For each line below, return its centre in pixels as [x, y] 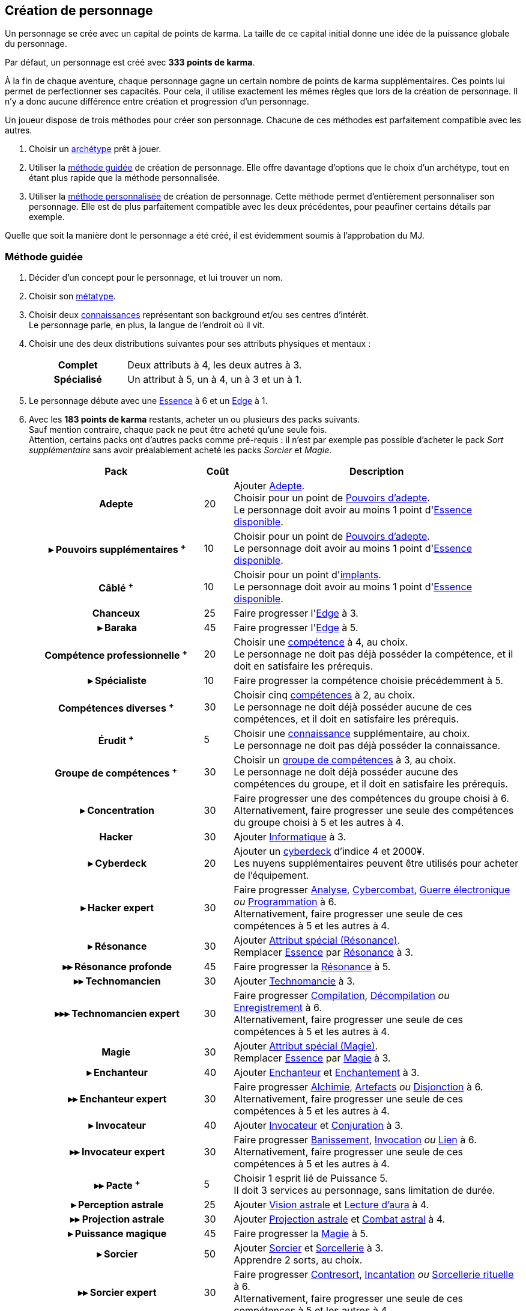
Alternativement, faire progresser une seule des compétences [374, 811]
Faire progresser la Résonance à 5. [312, 967]
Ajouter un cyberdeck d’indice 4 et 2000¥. [329, 851]
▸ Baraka [117, 628]
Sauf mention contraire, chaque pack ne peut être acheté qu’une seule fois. [178, 430]
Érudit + [116, 739]
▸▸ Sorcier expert [117, 1293]
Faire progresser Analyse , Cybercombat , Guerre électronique [372, 890]
